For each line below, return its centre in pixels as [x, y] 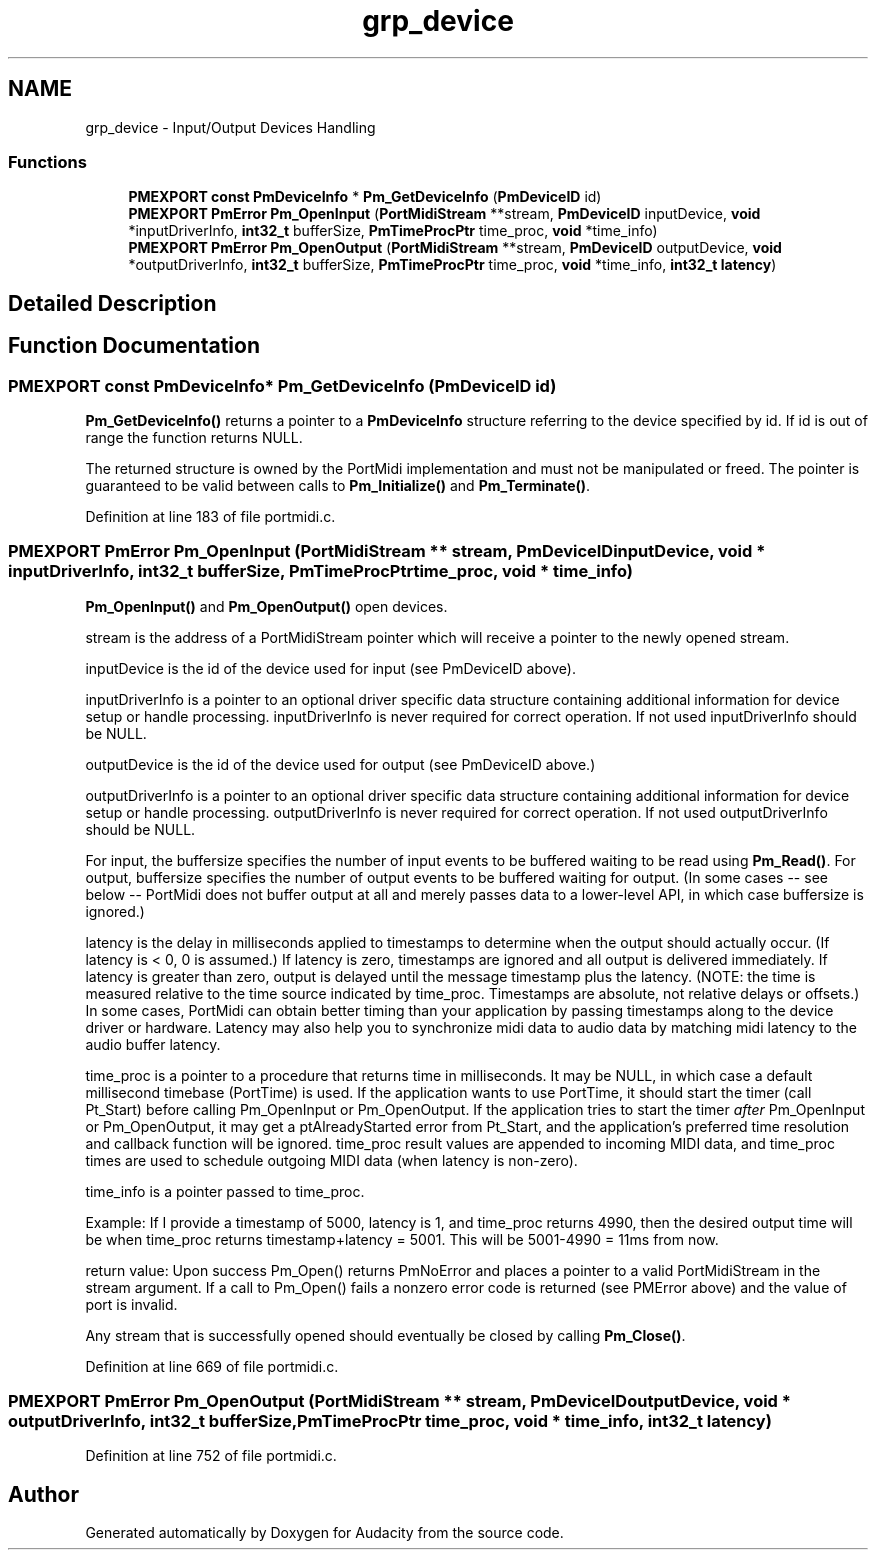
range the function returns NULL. [194, 437]
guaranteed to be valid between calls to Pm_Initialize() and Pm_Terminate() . [338, 485]
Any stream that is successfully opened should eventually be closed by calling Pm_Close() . [385, 1335]
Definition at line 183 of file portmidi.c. [210, 516]
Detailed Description [112, 303]
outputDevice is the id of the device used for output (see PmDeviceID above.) [340, 764]
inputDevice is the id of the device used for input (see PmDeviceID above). [330, 668]
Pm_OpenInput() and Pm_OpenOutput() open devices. [266, 606]
